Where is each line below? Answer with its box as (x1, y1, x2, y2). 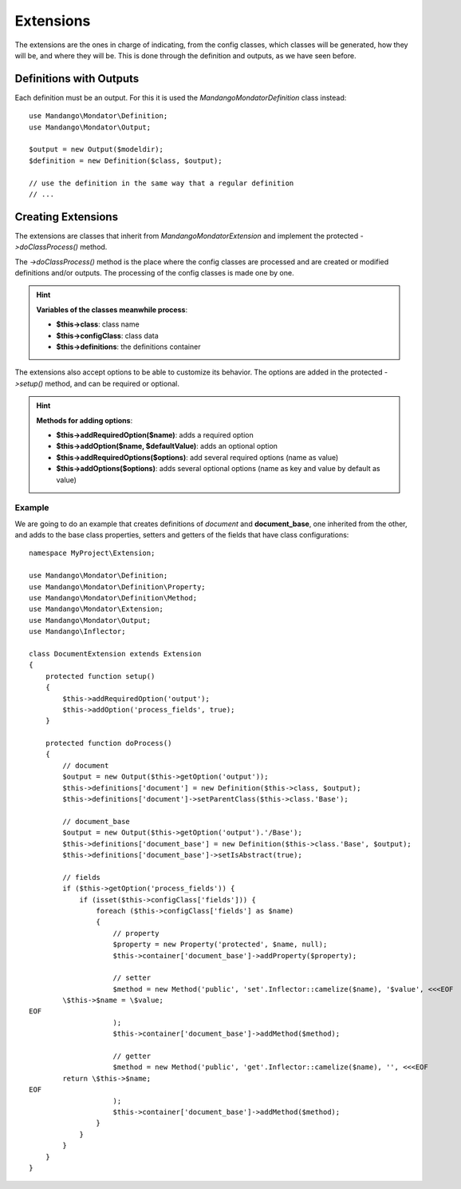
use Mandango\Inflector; (29, 627, 126, 636)
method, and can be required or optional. (45, 378, 179, 388)
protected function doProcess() (45, 739, 172, 748)
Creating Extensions (14, 210, 119, 224)
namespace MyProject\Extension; (29, 549, 156, 558)
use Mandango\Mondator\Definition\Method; (29, 593, 198, 602)
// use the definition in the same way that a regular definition (29, 178, 294, 188)
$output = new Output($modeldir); (29, 145, 164, 154)
